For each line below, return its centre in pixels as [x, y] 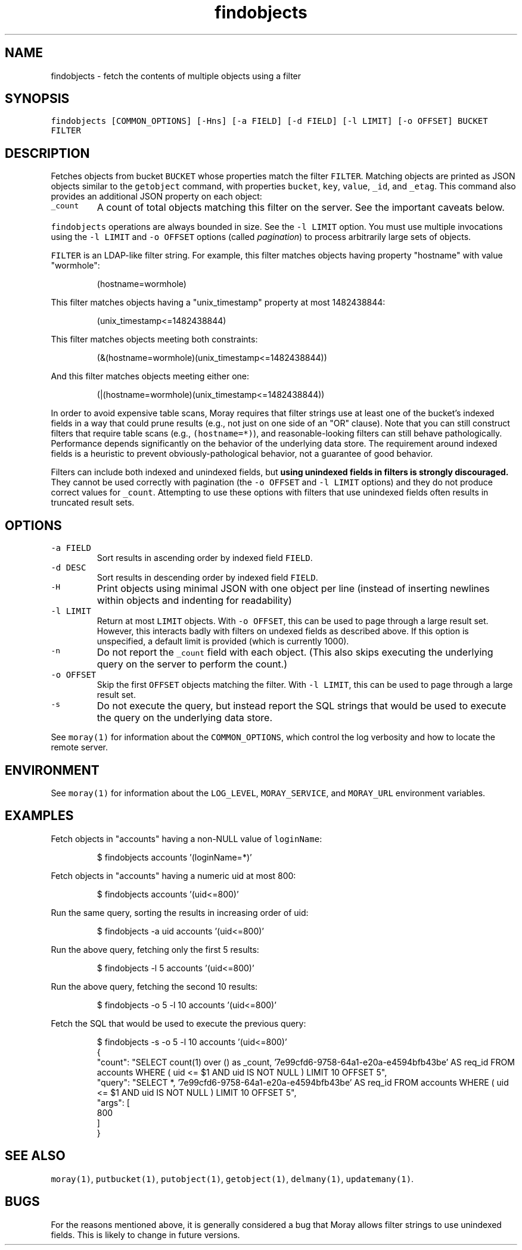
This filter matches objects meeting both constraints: [154, 339]
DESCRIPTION [47, 153]
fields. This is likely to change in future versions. [145, 1235]
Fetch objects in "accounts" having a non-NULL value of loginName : [187, 838]
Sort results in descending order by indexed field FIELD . [207, 578]
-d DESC [69, 568]
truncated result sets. [93, 503]
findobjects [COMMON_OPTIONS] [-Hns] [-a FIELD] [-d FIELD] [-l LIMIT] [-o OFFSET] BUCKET [269, 121]
